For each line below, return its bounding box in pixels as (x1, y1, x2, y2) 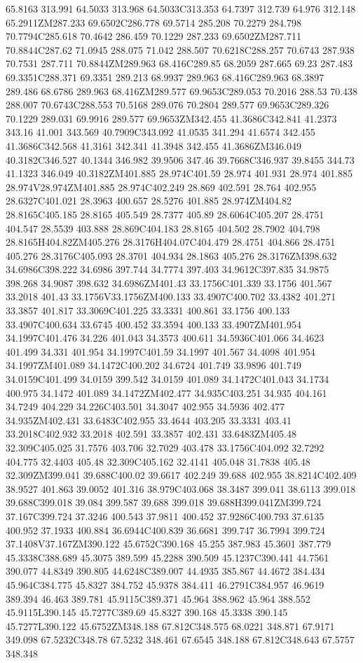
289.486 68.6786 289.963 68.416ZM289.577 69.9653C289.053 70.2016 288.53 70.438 (6, 83, 358, 98)
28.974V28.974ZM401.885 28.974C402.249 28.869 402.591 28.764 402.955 (6, 179, 317, 194)
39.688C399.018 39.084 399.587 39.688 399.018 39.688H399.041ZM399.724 (6, 495, 322, 510)
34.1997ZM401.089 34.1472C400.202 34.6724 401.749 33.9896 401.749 (6, 358, 301, 372)
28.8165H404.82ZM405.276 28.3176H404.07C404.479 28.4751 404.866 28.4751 (6, 235, 336, 249)
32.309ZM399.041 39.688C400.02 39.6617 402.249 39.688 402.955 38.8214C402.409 (6, 468, 357, 482)
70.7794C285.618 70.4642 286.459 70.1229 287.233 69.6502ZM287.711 (6, 29, 301, 43)
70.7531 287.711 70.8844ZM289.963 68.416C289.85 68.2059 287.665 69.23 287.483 (6, 56, 353, 71)
